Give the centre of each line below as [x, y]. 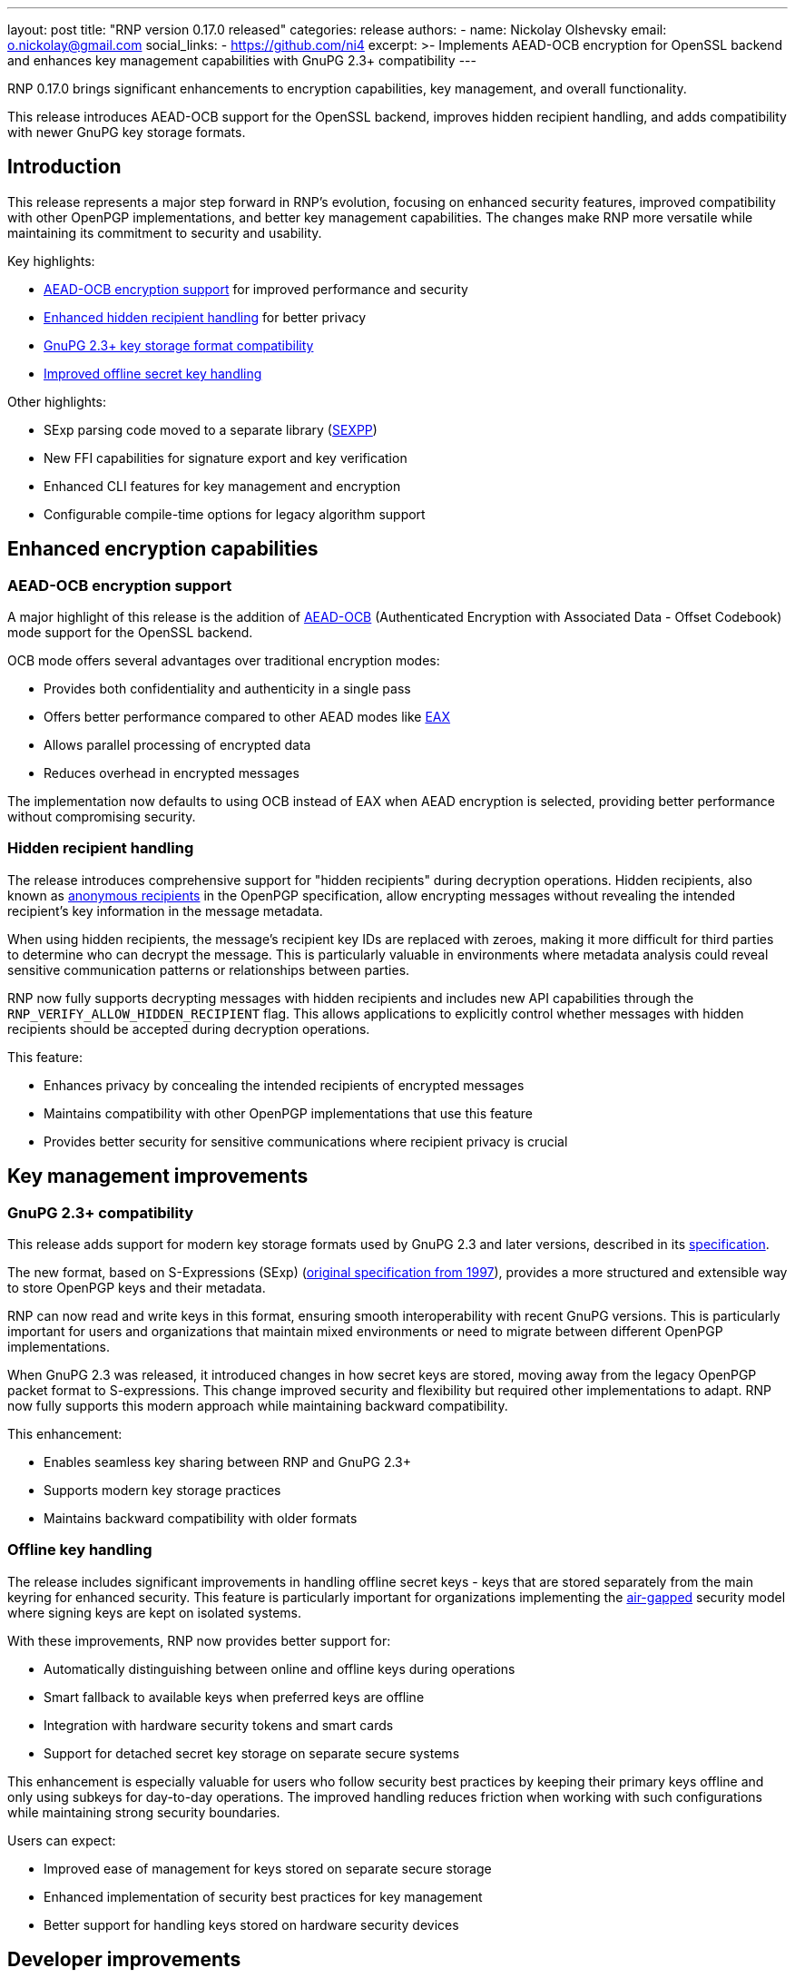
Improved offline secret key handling [153, 373]
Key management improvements [158, 1176]
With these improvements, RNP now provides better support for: [199, 1640]
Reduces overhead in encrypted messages [172, 773]
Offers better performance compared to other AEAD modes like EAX [247, 717]
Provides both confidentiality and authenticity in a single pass [227, 689]
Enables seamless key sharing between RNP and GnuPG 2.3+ [228, 1462]
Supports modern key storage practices [162, 1491]
